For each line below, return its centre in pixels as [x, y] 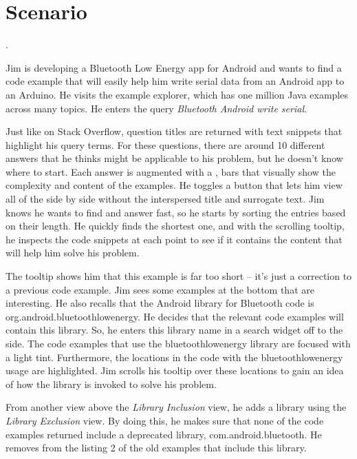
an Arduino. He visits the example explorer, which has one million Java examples [177, 94]
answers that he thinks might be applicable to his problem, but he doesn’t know [174, 158]
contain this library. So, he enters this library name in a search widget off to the [174, 330]
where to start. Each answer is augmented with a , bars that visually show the [171, 171]
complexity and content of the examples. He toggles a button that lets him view [174, 185]
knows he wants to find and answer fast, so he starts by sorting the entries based [176, 212]
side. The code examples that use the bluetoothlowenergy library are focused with [178, 343]
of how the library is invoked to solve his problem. [111, 384]
